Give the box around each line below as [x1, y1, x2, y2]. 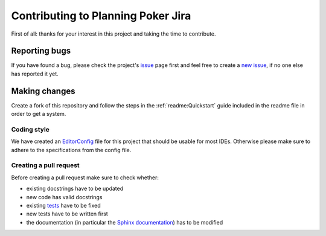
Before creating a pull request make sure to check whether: [11, 174, 159, 181]
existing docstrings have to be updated [26, 185, 124, 193]
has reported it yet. [11, 70, 59, 77]
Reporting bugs [11, 46, 71, 56]
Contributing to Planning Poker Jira [11, 9, 191, 22]
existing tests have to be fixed [26, 202, 101, 209]
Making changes [11, 86, 75, 96]
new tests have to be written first [26, 210, 108, 217]
